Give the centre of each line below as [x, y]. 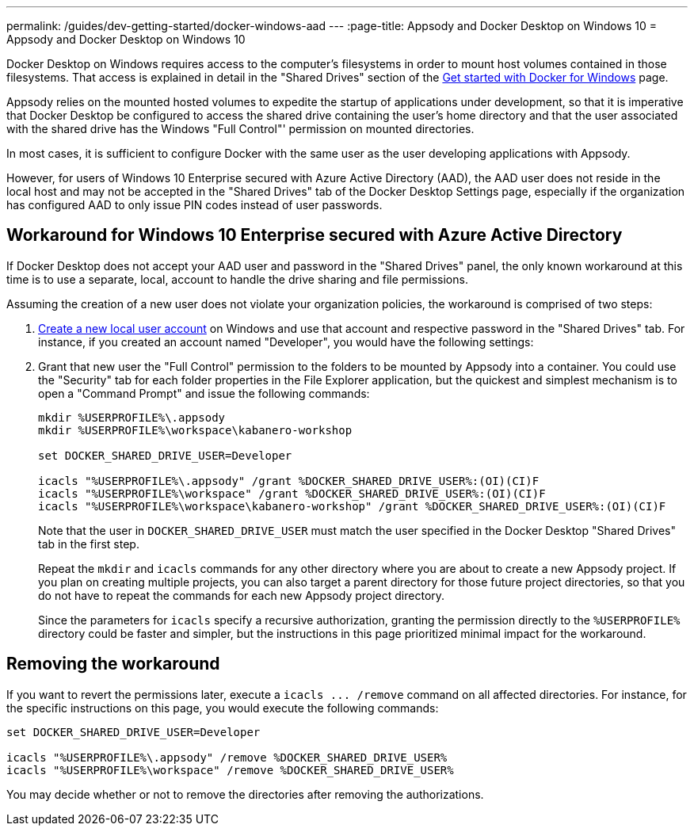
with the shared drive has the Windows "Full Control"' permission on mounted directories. [240, 129]
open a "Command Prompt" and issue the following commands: [204, 393]
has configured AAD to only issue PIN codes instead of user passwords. [194, 205]
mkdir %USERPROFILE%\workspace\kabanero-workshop [195, 430]
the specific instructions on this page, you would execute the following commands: [223, 708]
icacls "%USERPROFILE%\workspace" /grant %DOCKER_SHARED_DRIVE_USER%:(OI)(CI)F [292, 493]
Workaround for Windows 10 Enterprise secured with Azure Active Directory [315, 235]
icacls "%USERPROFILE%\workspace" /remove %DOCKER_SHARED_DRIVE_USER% [230, 770]
